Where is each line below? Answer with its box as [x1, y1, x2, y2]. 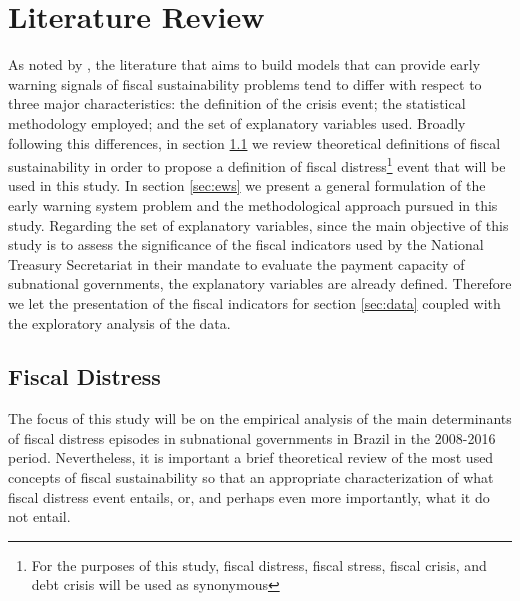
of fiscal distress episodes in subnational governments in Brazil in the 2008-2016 [8, 427, 496, 448]
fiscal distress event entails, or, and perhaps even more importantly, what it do [8, 486, 490, 507]
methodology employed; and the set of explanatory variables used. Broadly [8, 112, 466, 133]
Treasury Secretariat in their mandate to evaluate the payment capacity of [8, 253, 465, 274]
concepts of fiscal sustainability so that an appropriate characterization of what [8, 467, 494, 488]
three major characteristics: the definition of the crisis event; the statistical [8, 93, 466, 114]
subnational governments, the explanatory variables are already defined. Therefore [8, 273, 512, 294]
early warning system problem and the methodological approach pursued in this [8, 194, 498, 215]
